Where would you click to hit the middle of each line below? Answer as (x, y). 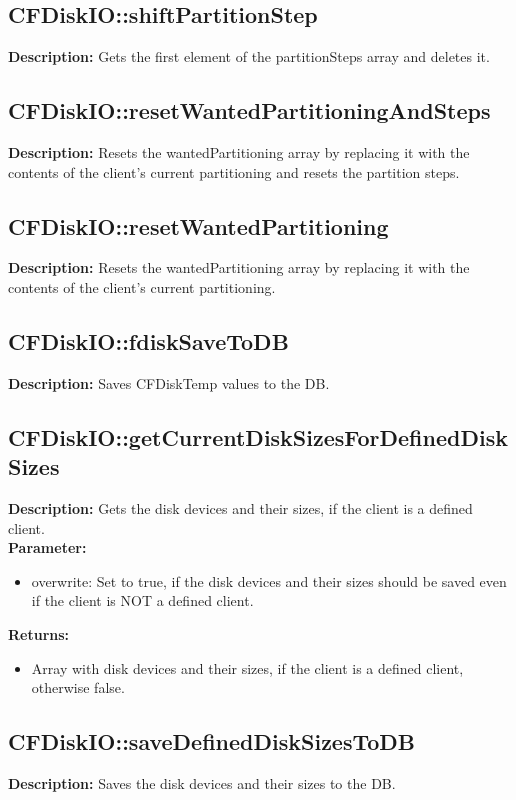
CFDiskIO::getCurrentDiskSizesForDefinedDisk (258, 436)
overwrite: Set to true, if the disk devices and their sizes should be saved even (269, 580)
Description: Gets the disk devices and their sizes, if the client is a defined (240, 507)
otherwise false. (78, 687)
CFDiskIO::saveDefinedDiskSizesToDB (212, 741)
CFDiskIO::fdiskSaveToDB (148, 340)
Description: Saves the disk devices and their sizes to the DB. (202, 782)
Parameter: (47, 547)
